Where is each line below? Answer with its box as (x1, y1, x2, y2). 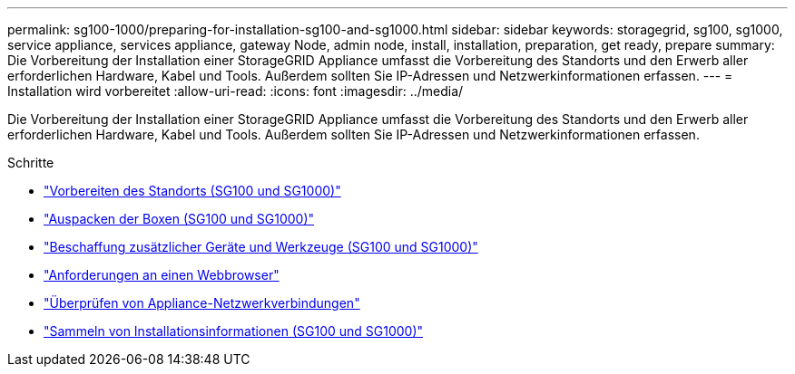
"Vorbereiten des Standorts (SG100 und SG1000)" (44, 183, 341, 198)
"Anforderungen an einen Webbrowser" (44, 267, 280, 283)
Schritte (7, 155, 54, 170)
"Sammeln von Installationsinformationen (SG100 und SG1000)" (44, 323, 424, 339)
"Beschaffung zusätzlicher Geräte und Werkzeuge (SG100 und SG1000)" (44, 239, 478, 254)
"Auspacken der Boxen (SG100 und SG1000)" (44, 211, 315, 226)
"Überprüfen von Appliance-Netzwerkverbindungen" (44, 295, 360, 311)
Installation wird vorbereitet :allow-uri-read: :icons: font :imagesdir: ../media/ (7, 83, 464, 99)
